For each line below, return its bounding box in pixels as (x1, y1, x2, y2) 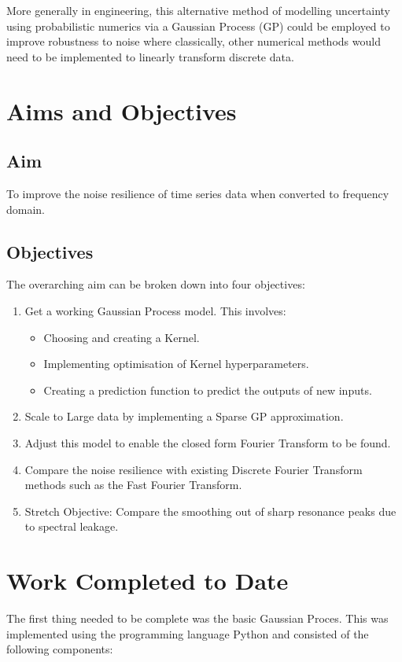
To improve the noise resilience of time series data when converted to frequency (6, 185, 389, 201)
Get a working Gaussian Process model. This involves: (24, 302, 286, 318)
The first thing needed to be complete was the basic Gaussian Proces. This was (6, 610, 389, 626)
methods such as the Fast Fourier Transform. (24, 476, 242, 493)
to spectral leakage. (24, 518, 119, 535)
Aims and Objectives (6, 94, 237, 127)
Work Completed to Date (6, 565, 289, 597)
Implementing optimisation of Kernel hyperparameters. (43, 355, 309, 372)
